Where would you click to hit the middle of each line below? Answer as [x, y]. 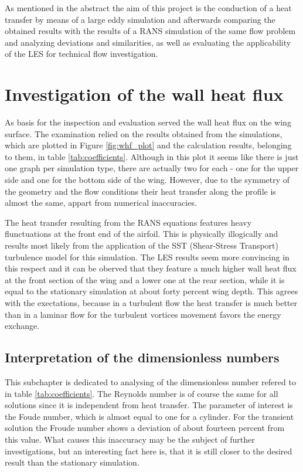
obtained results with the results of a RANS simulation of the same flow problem [150, 31]
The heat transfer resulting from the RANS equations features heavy [128, 222]
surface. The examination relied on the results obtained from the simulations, [144, 133]
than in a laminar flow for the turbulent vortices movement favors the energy [143, 314]
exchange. [22, 326]
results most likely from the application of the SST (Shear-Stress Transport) [142, 245]
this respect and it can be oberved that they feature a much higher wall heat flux [151, 268]
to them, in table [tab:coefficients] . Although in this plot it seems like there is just [152, 156]
